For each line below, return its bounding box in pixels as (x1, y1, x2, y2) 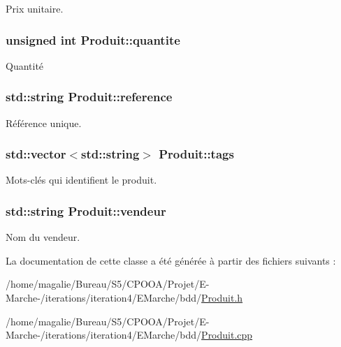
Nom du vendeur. (6, 230, 80, 244)
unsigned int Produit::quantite (6, 31, 180, 48)
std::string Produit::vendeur (6, 202, 166, 219)
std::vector (6, 145, 66, 163)
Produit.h (201, 290, 243, 305)
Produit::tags (159, 145, 234, 163)
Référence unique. (6, 115, 82, 130)
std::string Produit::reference (6, 88, 173, 105)
